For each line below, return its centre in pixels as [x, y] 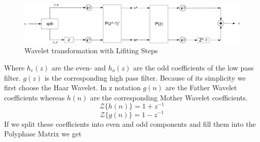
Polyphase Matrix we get [43, 134]
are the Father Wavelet [201, 87]
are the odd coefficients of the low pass [193, 68]
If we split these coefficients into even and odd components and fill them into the [130, 123]
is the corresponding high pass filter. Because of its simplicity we [145, 77]
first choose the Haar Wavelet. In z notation [72, 87]
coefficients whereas [35, 97]
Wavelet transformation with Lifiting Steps [91, 50]
